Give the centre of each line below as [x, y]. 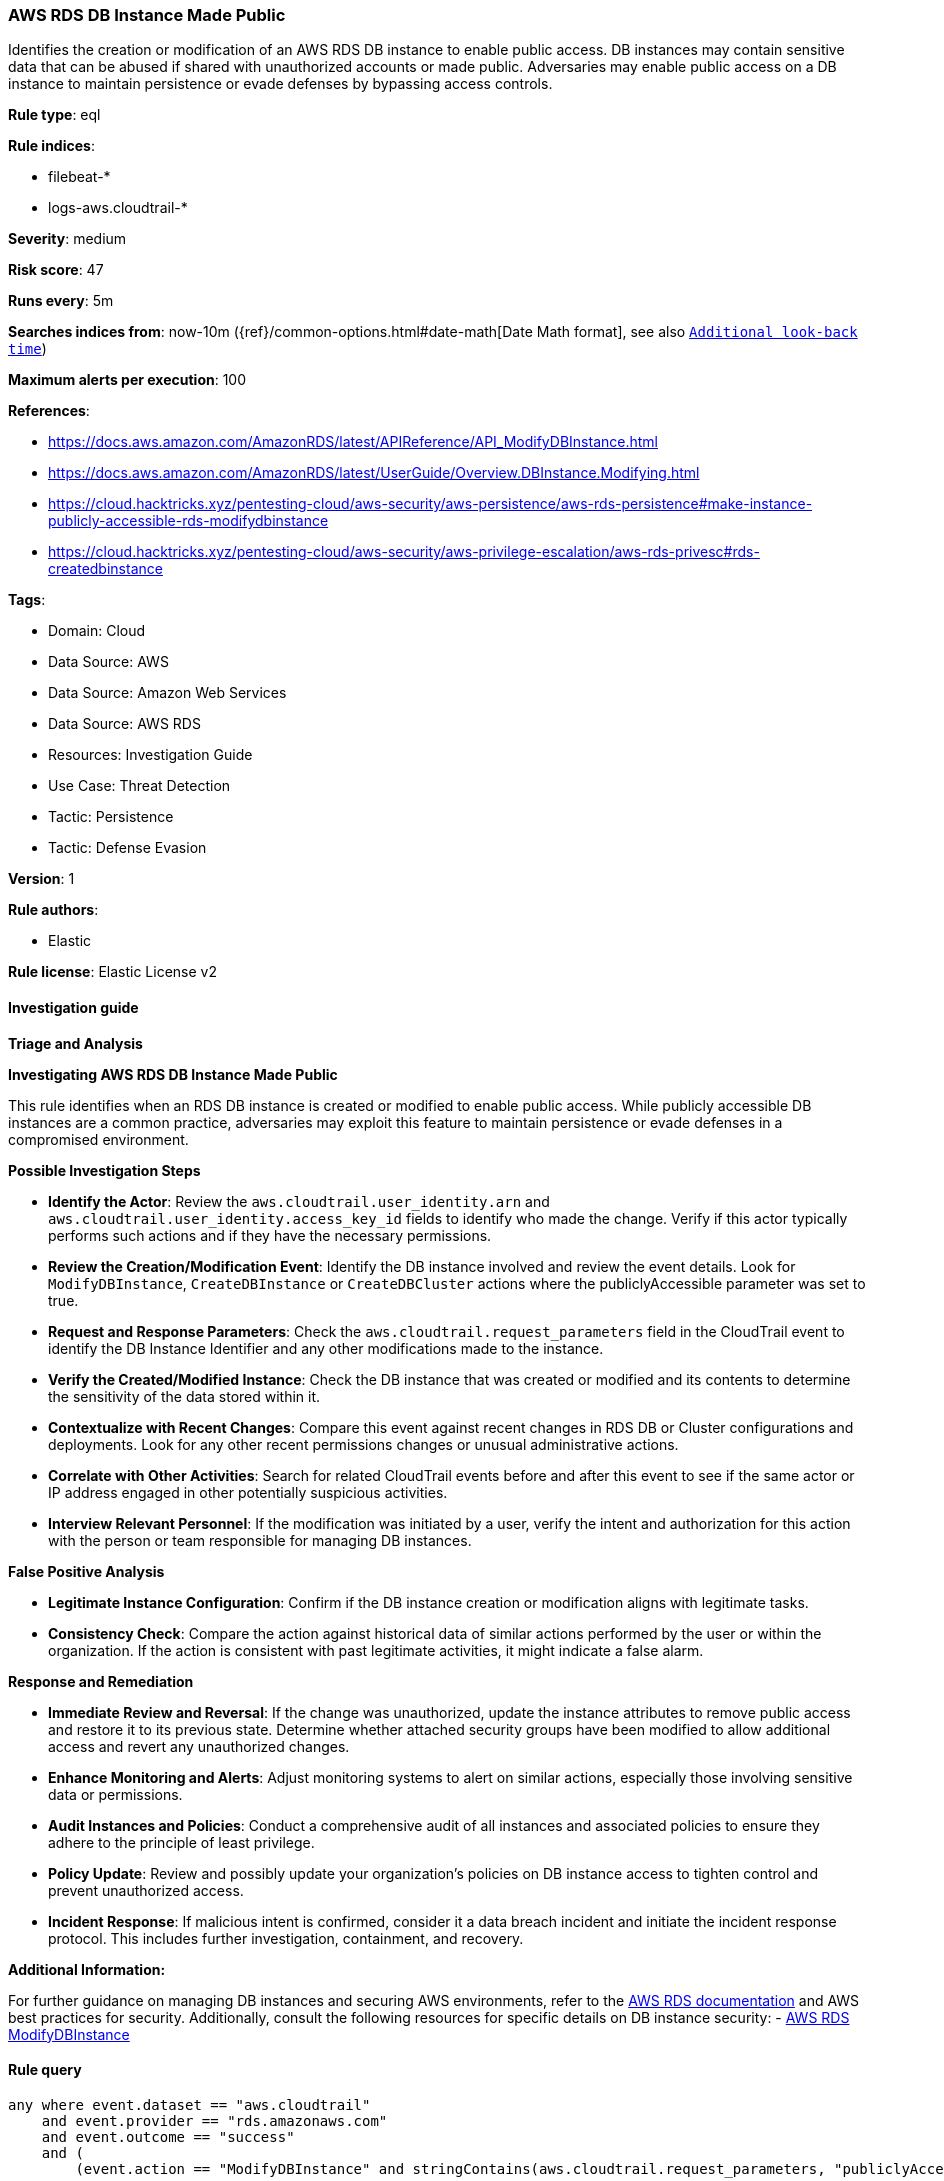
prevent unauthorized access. [146, 1890]
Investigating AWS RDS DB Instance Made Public [173, 1074]
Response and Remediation [101, 1681]
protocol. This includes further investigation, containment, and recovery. [286, 1938]
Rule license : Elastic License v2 [112, 972]
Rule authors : [53, 910]
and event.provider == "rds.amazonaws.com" [214, 2120]
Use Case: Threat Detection [139, 786]
